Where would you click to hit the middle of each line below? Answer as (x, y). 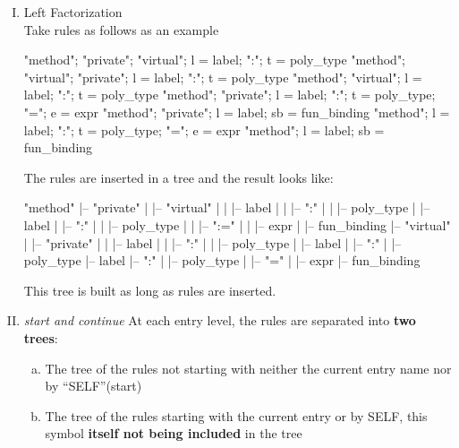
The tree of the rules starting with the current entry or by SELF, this (236, 415)
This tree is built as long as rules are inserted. (150, 290)
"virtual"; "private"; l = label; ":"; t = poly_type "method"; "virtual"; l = (223, 77)
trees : (41, 337)
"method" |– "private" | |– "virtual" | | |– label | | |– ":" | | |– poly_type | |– (227, 207)
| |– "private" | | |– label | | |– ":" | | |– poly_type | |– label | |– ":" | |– (212, 242)
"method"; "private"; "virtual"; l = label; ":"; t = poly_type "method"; (215, 60)
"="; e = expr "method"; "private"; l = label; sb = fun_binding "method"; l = (237, 112)
